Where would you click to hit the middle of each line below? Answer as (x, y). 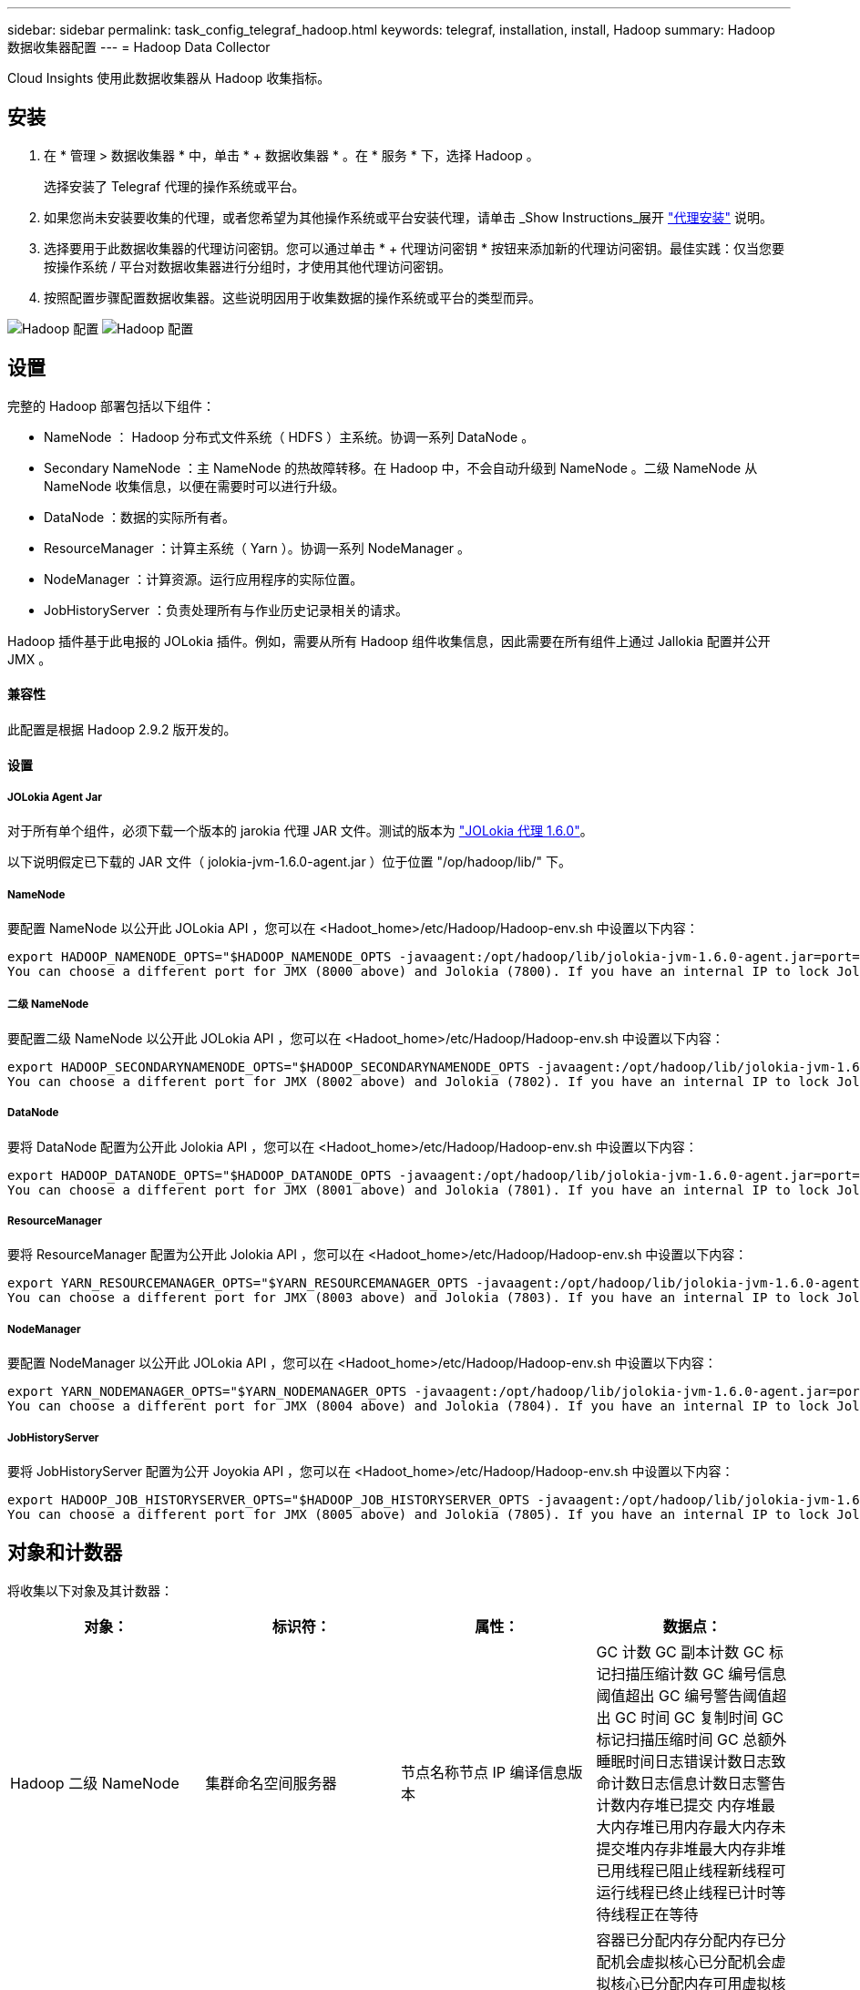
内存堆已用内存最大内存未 (698, 1826)
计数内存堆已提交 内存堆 (679, 1805)
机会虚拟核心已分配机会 (691, 1961)
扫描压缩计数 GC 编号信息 (699, 1673)
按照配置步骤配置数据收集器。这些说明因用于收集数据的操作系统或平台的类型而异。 (292, 297)
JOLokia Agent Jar (55, 797)
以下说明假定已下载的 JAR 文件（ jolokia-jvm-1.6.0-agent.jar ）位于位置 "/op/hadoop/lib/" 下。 (290, 862)
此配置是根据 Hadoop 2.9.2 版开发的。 (122, 729)
